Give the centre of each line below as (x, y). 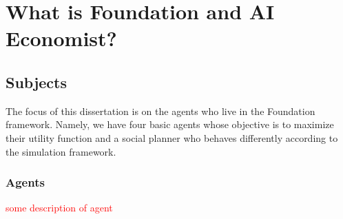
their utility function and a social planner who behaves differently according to (172, 137)
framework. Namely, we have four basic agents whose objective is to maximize (170, 124)
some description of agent (59, 208)
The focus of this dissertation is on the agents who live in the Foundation (160, 111)
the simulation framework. (61, 151)
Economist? (61, 38)
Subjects (37, 82)
